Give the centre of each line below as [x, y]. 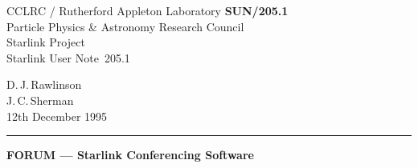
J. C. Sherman [40, 100]
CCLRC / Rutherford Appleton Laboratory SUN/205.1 [148, 10]
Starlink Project [46, 42]
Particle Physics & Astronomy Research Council [125, 26]
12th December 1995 [57, 116]
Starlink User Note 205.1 [68, 57]
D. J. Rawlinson [44, 84]
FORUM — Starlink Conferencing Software [130, 155]
